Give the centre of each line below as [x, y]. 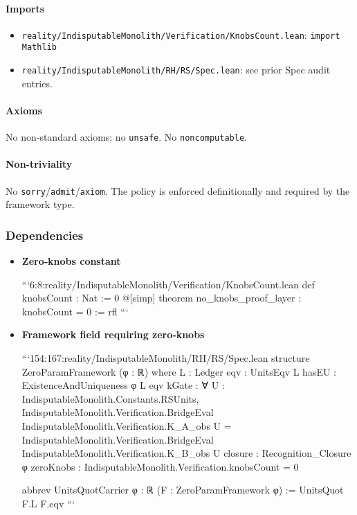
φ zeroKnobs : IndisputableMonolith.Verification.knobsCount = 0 [160, 466]
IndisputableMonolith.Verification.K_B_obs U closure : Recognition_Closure [186, 453]
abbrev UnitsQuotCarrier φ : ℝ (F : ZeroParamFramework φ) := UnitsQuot [183, 490]
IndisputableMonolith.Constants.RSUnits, [110, 398]
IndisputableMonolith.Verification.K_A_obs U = [127, 426]
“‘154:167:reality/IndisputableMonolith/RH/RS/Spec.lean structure [166, 358]
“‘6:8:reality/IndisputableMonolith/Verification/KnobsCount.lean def [168, 284]
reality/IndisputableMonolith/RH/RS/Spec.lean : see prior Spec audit [176, 70]
